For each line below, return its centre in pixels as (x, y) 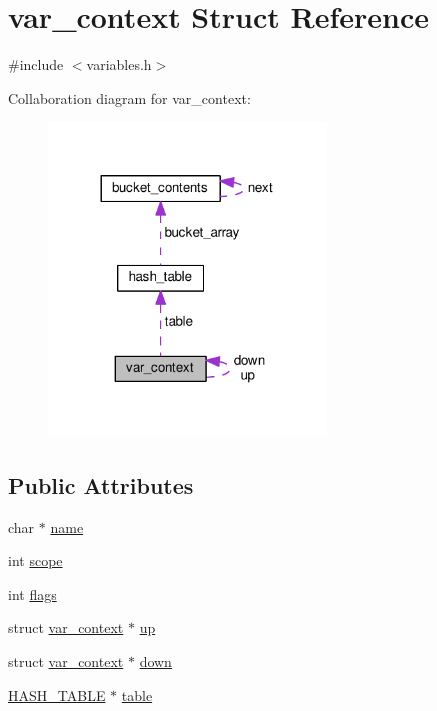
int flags (32, 593)
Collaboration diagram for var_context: (129, 97)
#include (36, 64)
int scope (35, 560)
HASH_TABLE (57, 694)
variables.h (119, 64)
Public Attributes (101, 484)
